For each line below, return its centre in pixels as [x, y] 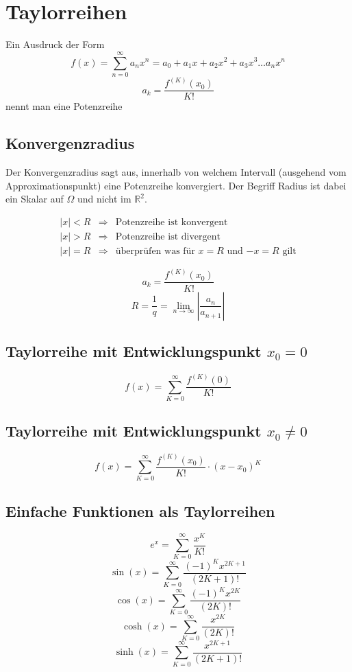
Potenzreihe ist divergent [168, 236]
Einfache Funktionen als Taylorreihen [140, 510]
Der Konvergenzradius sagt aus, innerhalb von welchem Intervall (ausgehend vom [176, 172]
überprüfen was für [155, 251]
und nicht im [104, 199]
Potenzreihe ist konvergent [172, 222]
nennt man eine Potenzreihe [64, 106]
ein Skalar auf [35, 199]
